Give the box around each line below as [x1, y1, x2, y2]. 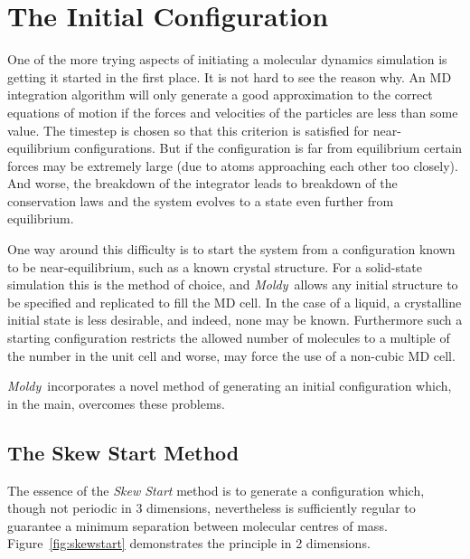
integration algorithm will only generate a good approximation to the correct [7, 85, 433, 104]
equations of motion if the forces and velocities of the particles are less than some [7, 102, 458, 121]
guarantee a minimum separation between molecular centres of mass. [7, 516, 388, 535]
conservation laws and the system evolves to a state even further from [7, 191, 394, 210]
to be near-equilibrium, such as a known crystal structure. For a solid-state [7, 257, 423, 276]
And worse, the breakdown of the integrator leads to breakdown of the [7, 174, 398, 193]
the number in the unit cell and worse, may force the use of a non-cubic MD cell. [7, 346, 456, 365]
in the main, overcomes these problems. [7, 393, 225, 412]
